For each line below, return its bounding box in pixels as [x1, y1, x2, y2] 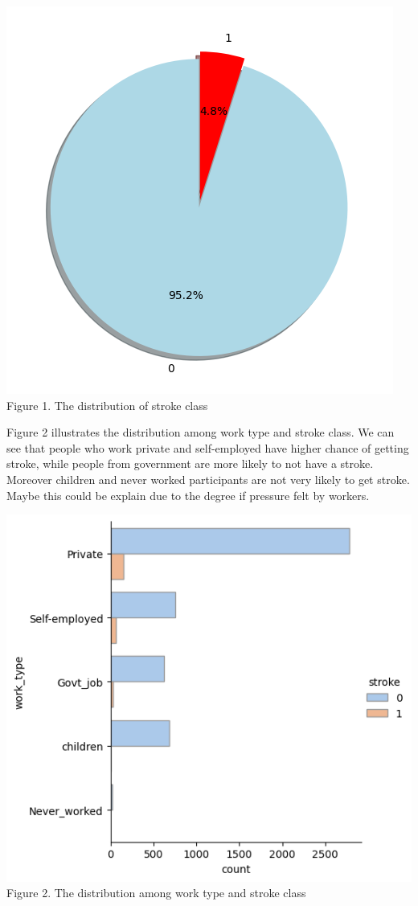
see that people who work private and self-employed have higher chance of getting [6, 439, 409, 456]
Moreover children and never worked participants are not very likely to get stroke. [6, 470, 410, 487]
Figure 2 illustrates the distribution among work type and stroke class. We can [6, 424, 395, 441]
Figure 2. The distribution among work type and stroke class [6, 884, 306, 901]
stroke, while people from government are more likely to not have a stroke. [6, 455, 374, 472]
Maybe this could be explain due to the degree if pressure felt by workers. [6, 486, 370, 503]
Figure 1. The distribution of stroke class [6, 396, 208, 413]
